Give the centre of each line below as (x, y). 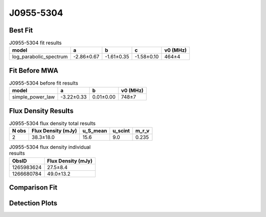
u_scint (121, 131)
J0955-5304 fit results (35, 43)
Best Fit (21, 30)
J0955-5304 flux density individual (50, 147)
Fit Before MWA (34, 71)
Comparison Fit (33, 188)
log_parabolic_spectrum (40, 57)
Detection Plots (33, 203)
